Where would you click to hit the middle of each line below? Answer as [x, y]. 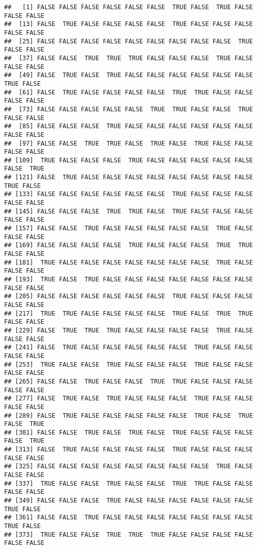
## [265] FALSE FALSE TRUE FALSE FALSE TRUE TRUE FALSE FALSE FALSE [128, 381]
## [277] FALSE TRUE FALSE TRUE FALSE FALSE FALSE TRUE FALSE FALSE [128, 399]
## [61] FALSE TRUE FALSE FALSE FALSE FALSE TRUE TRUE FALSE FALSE [128, 92]
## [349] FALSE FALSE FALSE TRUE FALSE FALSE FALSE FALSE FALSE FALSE [128, 501]
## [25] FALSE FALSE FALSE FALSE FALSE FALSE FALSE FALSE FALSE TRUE [128, 41]
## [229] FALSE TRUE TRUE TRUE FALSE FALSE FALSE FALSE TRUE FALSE [128, 330]
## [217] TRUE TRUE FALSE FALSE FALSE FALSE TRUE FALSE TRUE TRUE [128, 313]
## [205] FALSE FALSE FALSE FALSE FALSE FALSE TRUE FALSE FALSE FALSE [128, 296]
